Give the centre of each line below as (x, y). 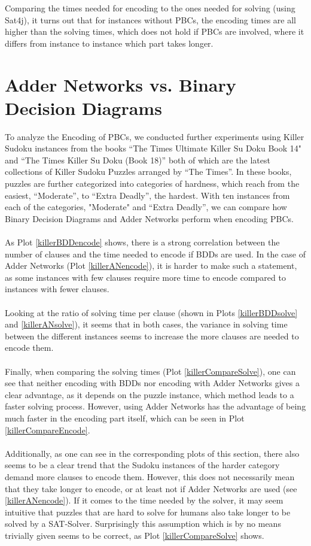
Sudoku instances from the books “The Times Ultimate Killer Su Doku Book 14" (153, 148)
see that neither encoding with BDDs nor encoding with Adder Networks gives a (152, 383)
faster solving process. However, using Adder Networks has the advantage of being (155, 406)
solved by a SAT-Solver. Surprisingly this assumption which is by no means (143, 524)
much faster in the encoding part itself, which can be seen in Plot (125, 418)
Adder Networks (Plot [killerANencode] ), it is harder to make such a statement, (151, 266)
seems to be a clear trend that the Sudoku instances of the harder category (142, 465)
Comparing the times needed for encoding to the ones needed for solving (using (150, 8)
